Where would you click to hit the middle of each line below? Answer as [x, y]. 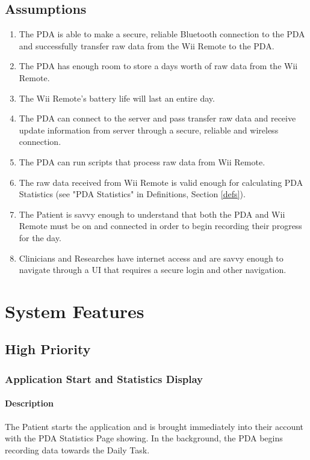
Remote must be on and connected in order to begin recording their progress [160, 226]
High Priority [48, 349]
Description [29, 403]
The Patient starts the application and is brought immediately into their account [154, 426]
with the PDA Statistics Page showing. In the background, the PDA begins [144, 438]
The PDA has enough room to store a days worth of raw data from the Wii [158, 66]
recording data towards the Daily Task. [77, 449]
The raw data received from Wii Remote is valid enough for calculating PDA [161, 182]
